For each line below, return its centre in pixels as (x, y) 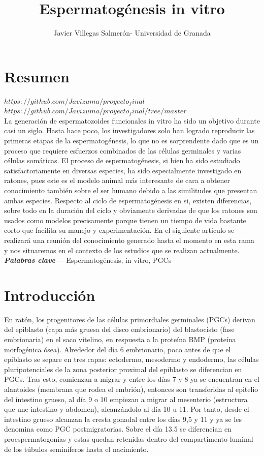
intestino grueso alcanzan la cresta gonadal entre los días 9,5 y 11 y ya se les (123, 419)
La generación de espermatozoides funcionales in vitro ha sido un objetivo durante (132, 120)
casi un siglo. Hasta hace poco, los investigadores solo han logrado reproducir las (129, 130)
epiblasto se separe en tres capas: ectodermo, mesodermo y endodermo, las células (131, 359)
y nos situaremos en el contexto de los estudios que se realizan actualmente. (122, 250)
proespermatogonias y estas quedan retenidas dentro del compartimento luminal (129, 439)
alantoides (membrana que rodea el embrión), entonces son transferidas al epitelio (131, 389)
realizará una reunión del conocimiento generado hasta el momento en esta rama (129, 240)
